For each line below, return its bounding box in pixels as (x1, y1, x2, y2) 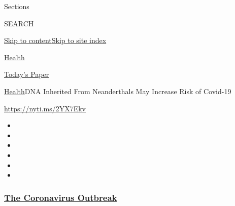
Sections (4, 1, 29, 11)
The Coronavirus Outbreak (4, 191, 117, 203)
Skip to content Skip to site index (4, 35, 107, 46)
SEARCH (4, 18, 34, 28)
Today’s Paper (4, 69, 49, 79)
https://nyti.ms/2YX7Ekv (4, 103, 86, 113)
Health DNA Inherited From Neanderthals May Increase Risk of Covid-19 (4, 86, 231, 96)
